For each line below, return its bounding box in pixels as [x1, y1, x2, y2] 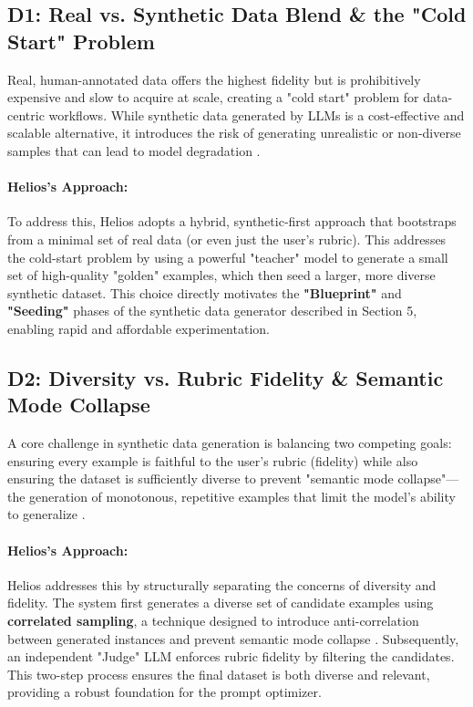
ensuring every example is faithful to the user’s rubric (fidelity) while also [7, 451, 418, 470]
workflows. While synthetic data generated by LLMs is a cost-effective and [48, 105, 465, 124]
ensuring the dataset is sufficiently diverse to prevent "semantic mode [7, 469, 394, 488]
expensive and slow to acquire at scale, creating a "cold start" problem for [7, 88, 419, 107]
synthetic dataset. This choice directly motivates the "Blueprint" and [7, 283, 402, 302]
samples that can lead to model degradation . [7, 140, 261, 160]
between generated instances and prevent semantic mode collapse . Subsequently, [7, 629, 459, 648]
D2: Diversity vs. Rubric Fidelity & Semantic [7, 363, 444, 391]
